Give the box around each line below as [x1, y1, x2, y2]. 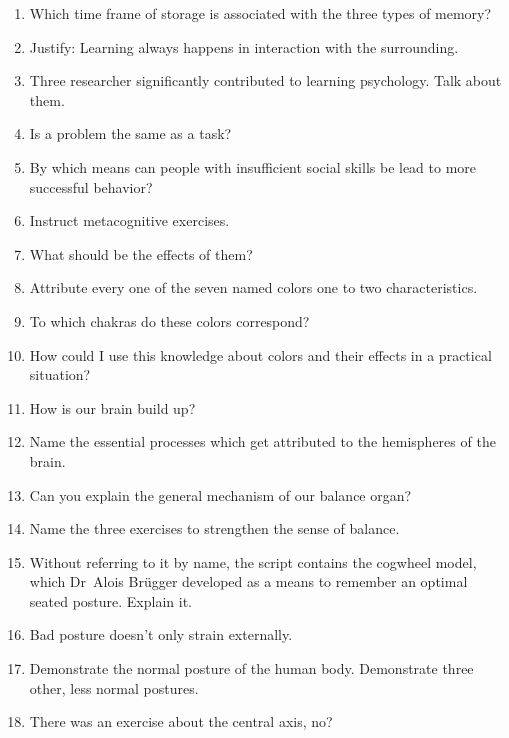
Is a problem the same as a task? [29, 123, 232, 144]
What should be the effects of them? [29, 243, 253, 264]
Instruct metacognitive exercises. [29, 210, 230, 231]
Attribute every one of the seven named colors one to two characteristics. [29, 277, 478, 298]
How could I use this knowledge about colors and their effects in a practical [29, 344, 492, 365]
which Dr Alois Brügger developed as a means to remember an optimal [29, 571, 468, 592]
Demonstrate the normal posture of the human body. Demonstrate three [29, 658, 474, 679]
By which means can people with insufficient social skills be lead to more [29, 156, 477, 177]
